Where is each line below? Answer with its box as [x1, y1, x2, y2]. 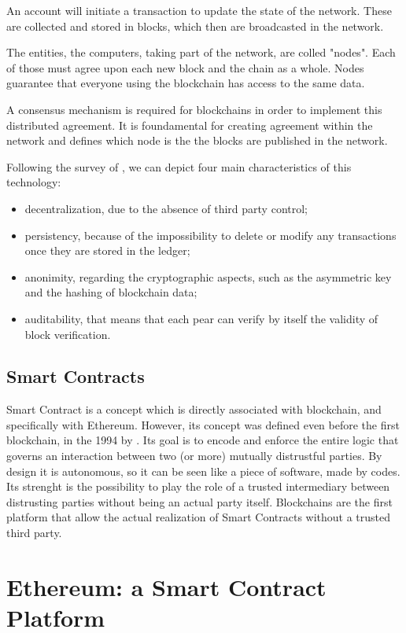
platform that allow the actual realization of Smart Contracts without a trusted [6, 509, 391, 525]
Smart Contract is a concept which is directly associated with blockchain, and [6, 401, 382, 418]
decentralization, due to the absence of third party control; [24, 200, 308, 216]
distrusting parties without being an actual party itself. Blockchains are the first [6, 493, 393, 510]
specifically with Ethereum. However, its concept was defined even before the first [6, 416, 400, 432]
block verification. [24, 326, 111, 342]
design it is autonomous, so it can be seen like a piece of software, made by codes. [6, 462, 400, 479]
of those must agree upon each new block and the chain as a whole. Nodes [6, 59, 364, 75]
